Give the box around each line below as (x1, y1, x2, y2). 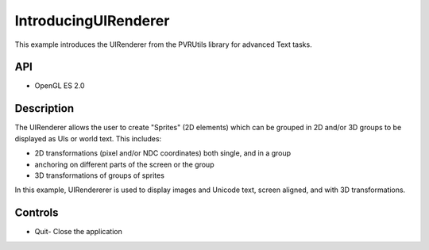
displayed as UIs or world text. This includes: (14, 133, 162, 143)
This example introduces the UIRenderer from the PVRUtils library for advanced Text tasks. (14, 40, 313, 49)
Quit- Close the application (34, 227, 122, 237)
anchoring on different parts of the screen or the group (34, 160, 214, 169)
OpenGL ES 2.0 (34, 81, 85, 90)
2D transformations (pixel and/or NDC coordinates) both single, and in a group (34, 148, 292, 158)
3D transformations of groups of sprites (34, 171, 164, 180)
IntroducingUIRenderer (14, 12, 170, 29)
